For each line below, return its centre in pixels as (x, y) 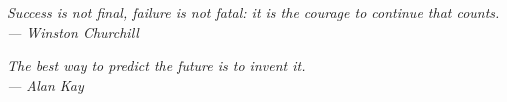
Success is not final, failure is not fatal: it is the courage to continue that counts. (253, 12)
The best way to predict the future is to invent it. (156, 65)
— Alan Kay (45, 84)
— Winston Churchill (73, 31)
